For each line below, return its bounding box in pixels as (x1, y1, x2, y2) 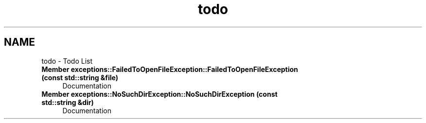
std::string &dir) (41, 98, 94, 106)
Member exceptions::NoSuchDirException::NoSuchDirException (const (41, 89, 278, 98)
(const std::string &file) (41, 73, 118, 82)
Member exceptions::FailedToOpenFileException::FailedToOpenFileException (41, 65, 298, 73)
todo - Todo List (41, 56, 93, 65)
